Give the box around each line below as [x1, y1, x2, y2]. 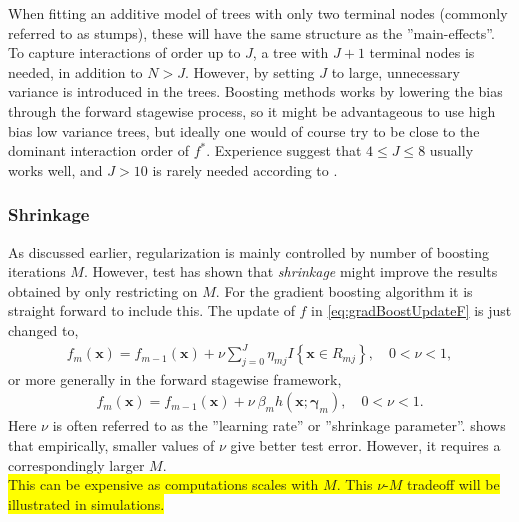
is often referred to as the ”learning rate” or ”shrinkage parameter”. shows [52, 415, 506, 436]
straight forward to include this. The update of [8, 300, 295, 321]
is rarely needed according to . [152, 159, 338, 180]
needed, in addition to [8, 61, 143, 82]
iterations [8, 261, 66, 282]
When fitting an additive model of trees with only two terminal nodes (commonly [8, 3, 508, 23]
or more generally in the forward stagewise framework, [8, 368, 342, 389]
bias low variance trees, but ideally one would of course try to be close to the [8, 120, 480, 141]
